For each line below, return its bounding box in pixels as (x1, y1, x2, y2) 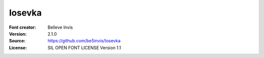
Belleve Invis (47, 24, 73, 30)
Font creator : (9, 24, 36, 30)
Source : (9, 38, 26, 44)
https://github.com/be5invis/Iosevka (47, 38, 121, 44)
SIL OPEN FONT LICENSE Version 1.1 (47, 44, 121, 51)
